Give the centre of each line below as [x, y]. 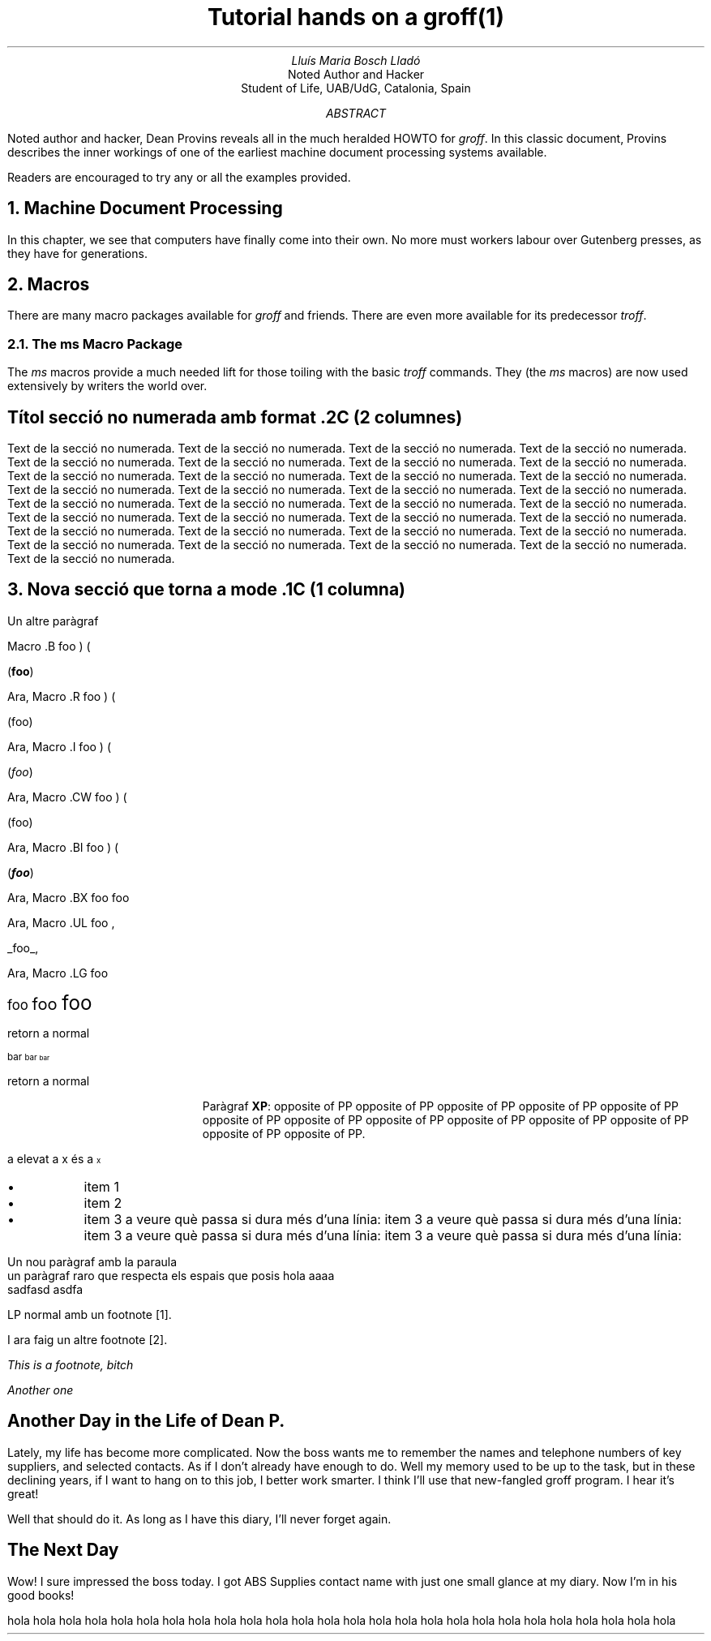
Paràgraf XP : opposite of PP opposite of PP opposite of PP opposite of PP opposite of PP [440, 1106]
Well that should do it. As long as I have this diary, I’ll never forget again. [199, 1519]
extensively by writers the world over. [107, 386]
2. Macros [49, 285]
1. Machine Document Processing [145, 208]
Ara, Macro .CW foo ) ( [67, 797]
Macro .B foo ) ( [49, 646]
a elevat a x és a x [54, 1158]
